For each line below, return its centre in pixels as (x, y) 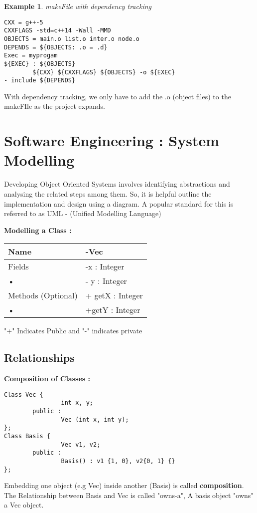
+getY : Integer (113, 310)
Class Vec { (24, 394)
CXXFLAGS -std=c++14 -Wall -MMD (58, 31)
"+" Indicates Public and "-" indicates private (73, 331)
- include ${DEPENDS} (40, 81)
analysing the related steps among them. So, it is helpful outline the (108, 193)
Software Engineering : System (112, 140)
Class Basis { (27, 436)
